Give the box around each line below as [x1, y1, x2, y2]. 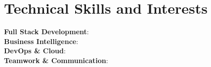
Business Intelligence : [4, 36, 79, 46]
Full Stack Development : [4, 26, 89, 37]
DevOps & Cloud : [4, 45, 66, 56]
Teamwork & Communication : [4, 55, 108, 65]
